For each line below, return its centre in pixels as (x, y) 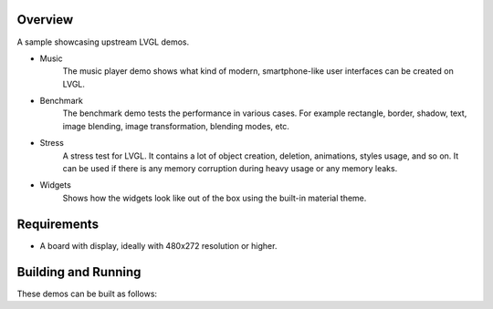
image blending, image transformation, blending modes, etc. (176, 126)
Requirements (58, 224)
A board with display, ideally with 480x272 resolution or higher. (158, 245)
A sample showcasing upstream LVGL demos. (103, 42)
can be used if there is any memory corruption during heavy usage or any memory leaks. (230, 169)
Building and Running (79, 272)
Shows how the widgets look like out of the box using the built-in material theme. (215, 198)
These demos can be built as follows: (87, 294)
